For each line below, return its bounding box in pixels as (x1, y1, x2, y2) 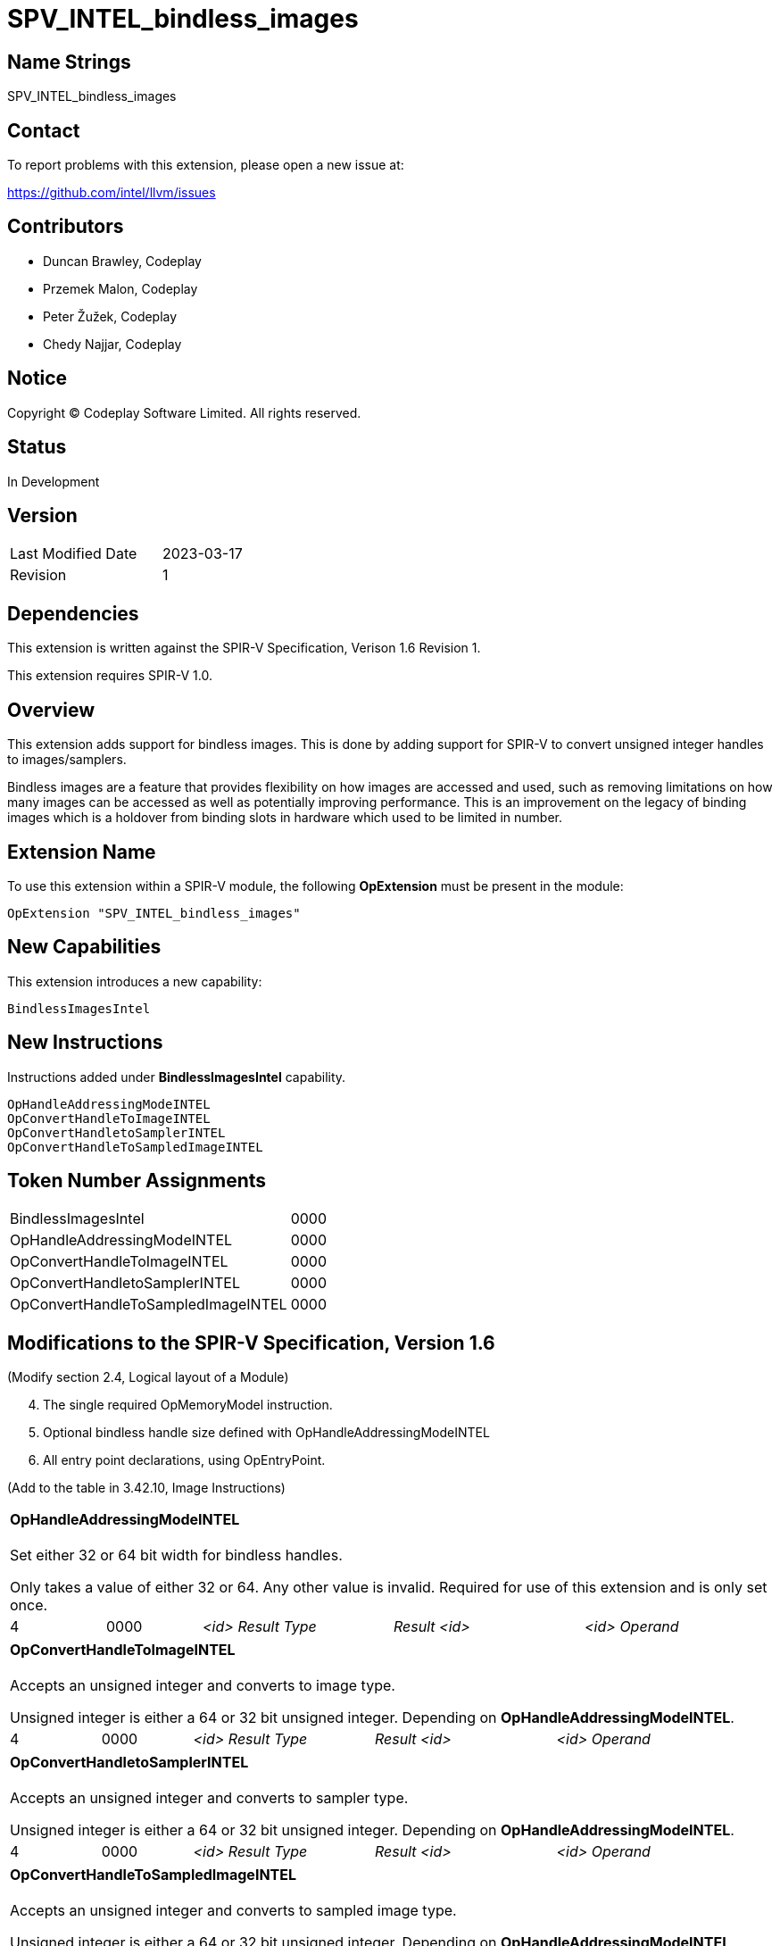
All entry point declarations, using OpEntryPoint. (43, 1452, 326, 1468)
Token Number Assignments (7, 1169, 267, 1193)
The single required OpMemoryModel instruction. (43, 1397, 333, 1413)
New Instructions (7, 1031, 163, 1054)
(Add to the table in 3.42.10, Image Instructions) (7, 1480, 286, 1496)
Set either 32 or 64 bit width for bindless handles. (10, 1546, 343, 1565)
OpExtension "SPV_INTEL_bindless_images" (7, 905, 301, 920)
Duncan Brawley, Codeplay (43, 253, 202, 269)
